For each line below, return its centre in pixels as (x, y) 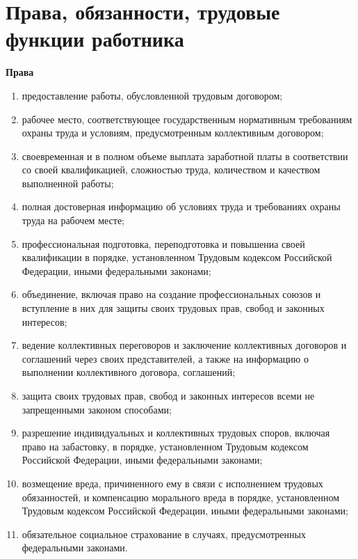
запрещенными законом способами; (97, 409)
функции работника (95, 39)
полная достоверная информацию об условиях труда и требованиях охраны (181, 206)
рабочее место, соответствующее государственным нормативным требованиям (187, 119)
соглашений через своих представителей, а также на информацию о (165, 358)
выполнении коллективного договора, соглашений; (129, 372)
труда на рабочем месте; (73, 220)
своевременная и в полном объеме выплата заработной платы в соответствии (185, 156)
